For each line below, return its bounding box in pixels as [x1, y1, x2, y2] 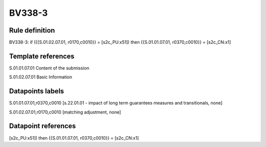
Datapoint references [9, 122, 76, 130]
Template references [9, 52, 75, 60]
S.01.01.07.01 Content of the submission [9, 65, 90, 71]
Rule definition [9, 26, 55, 35]
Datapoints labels [9, 87, 64, 96]
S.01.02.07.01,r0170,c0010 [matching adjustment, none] [9, 109, 121, 115]
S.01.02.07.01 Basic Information [9, 74, 72, 80]
